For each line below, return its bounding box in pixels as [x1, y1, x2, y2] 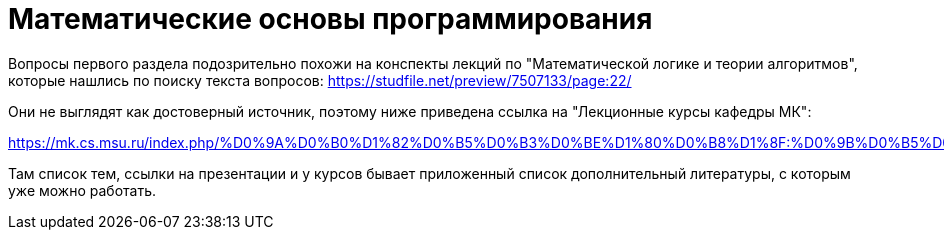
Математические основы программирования [8, 2, 653, 36]
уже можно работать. [8, 181, 157, 199]
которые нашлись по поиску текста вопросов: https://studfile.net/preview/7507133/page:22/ [8, 71, 632, 89]
